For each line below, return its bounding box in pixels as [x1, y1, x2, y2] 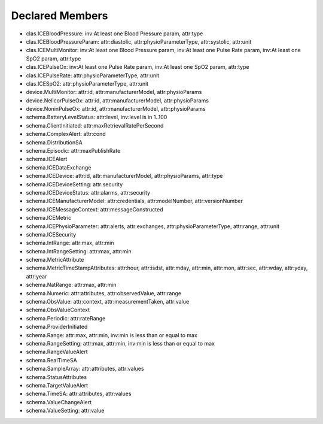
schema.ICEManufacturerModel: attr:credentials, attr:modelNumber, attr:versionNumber [26, 198, 243, 205]
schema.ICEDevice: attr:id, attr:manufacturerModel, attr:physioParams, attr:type [26, 172, 223, 180]
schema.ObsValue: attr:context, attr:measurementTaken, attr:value [26, 298, 190, 305]
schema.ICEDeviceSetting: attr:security [26, 180, 123, 188]
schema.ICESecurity [26, 231, 77, 238]
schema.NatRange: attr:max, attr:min [26, 281, 117, 289]
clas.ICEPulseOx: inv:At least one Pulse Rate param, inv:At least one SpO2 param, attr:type [26, 63, 249, 71]
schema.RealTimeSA [26, 356, 77, 364]
